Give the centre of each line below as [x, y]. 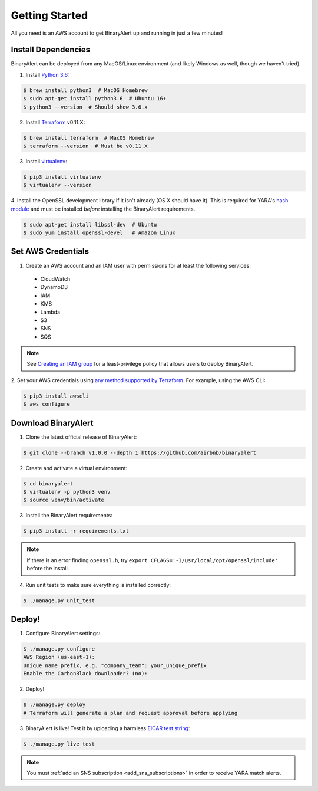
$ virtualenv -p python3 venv [67, 492]
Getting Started [49, 15]
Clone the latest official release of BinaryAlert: [81, 437]
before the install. [48, 569]
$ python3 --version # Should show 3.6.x [85, 107]
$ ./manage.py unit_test [59, 600]
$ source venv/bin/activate [64, 500]
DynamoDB [54, 287]
